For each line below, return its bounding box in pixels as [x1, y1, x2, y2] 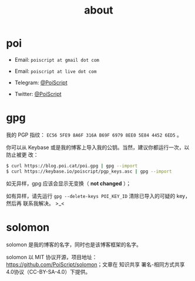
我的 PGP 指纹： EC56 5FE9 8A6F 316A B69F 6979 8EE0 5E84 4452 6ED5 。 [6, 131, 182, 138]
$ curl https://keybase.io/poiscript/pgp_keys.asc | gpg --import [6, 168, 172, 174]
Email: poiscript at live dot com [14, 67, 97, 74]
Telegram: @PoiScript [14, 79, 68, 86]
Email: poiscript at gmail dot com [14, 56, 100, 63]
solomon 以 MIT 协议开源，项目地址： [6, 253, 97, 260]
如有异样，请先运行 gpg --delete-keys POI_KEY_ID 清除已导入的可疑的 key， [6, 192, 191, 199]
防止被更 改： [6, 151, 39, 158]
